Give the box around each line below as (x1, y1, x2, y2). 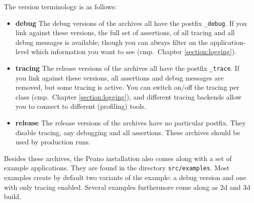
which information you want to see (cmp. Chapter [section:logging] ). (31, 46, 237, 57)
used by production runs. (15, 137, 91, 147)
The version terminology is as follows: (4, 1, 117, 11)
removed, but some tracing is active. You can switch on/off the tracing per (15, 82, 239, 92)
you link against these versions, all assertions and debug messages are (15, 72, 224, 82)
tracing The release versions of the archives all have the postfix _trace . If (15, 63, 239, 73)
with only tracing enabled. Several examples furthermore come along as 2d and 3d (4, 182, 251, 192)
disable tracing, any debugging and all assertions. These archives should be (15, 127, 240, 137)
